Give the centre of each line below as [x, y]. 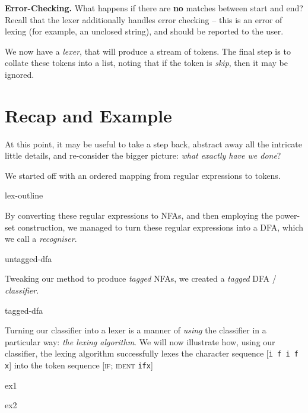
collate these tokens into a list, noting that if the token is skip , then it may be [146, 63]
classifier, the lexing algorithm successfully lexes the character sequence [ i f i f [152, 353]
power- [288, 215]
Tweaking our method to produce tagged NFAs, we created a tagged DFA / [141, 278]
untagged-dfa [28, 258]
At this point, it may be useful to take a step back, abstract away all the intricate [153, 144]
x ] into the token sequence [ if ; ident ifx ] [79, 365]
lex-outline [24, 195]
